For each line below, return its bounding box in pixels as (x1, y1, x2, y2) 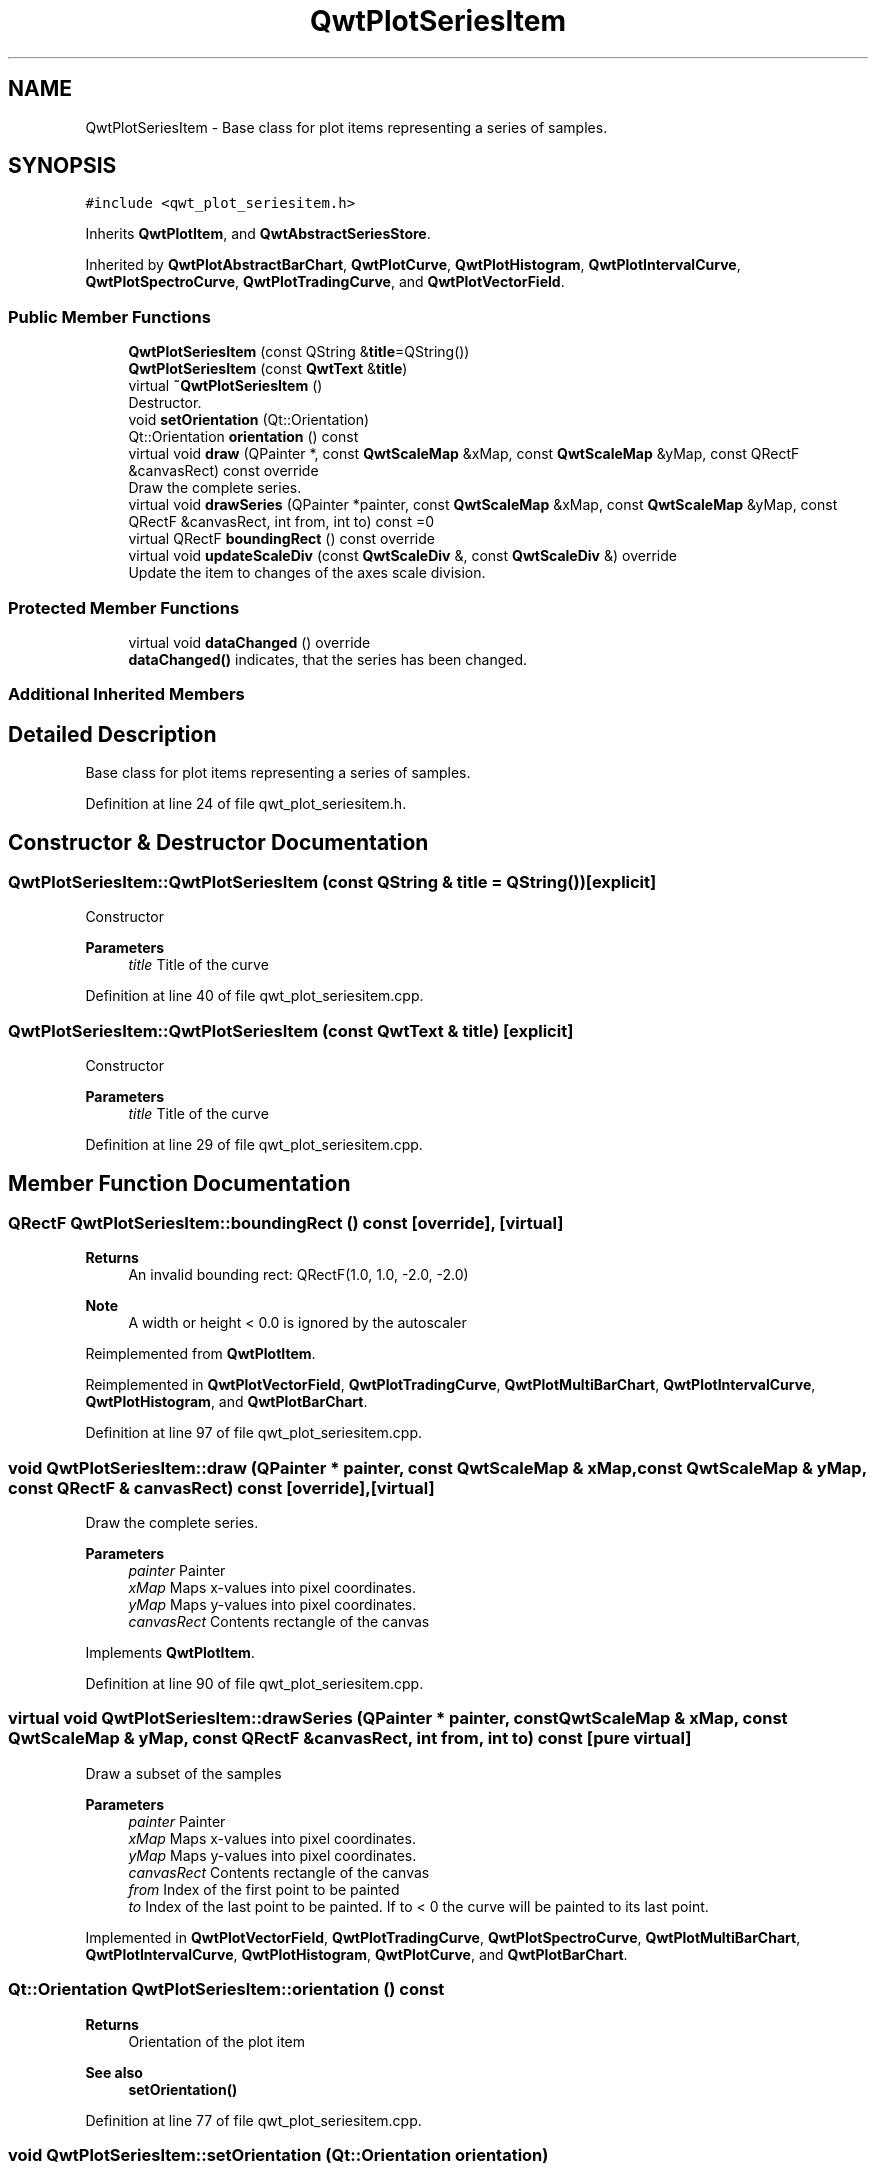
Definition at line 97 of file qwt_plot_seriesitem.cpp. (85, 1424, 422, 1442)
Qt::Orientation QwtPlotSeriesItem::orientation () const (8, 1979, 445, 2000)
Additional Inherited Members (8, 684, 245, 705)
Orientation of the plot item (128, 2032, 306, 2050)
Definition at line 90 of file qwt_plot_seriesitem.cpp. (85, 1675, 424, 1693)
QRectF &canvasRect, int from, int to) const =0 (128, 513, 435, 531)
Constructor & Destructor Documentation (8, 829, 429, 855)
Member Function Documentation (8, 1170, 351, 1196)
